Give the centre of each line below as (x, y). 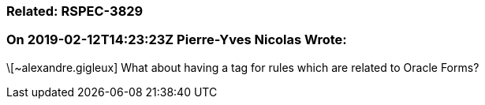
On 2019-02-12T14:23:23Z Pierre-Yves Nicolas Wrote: (177, 40)
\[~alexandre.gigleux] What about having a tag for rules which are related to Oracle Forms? (243, 67)
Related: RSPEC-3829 (75, 11)
